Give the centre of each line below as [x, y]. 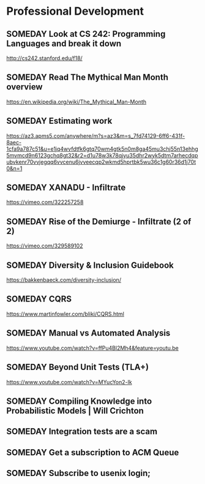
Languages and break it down [64, 43]
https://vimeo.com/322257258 [45, 202]
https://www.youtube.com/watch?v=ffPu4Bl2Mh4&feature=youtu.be [93, 348]
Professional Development [75, 11]
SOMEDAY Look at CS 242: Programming [86, 34]
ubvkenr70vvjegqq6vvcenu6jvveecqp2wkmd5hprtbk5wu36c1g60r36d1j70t [101, 162]
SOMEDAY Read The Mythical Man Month [87, 78]
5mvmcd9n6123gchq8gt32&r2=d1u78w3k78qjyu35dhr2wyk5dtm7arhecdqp [102, 155]
